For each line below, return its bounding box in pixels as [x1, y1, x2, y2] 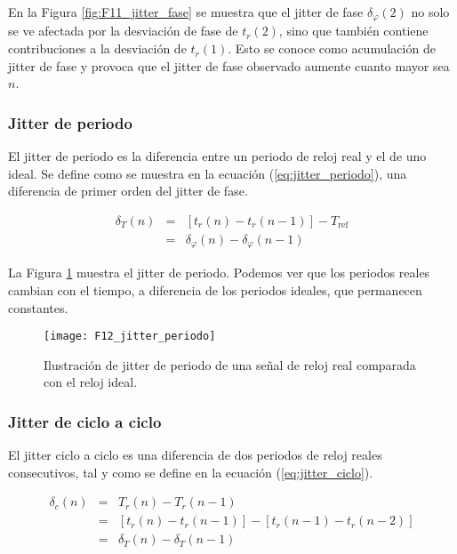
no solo [411, 3, 450, 20]
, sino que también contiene [278, 21, 429, 40]
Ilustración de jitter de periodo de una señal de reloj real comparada [44, 355, 416, 373]
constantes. [8, 298, 68, 317]
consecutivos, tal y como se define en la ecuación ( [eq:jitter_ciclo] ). [8, 462, 373, 481]
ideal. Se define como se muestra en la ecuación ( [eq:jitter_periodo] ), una [8, 164, 407, 182]
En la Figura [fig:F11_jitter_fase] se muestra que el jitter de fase [8, 3, 364, 20]
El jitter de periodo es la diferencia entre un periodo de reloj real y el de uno [8, 147, 427, 165]
